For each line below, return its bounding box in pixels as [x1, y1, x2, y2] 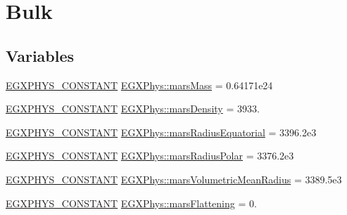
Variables [6, 44, 75, 66]
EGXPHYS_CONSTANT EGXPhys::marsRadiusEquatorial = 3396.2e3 [6, 124, 317, 139]
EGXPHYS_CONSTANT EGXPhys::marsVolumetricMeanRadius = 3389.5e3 [6, 171, 342, 186]
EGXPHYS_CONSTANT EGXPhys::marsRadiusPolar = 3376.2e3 [6, 148, 294, 163]
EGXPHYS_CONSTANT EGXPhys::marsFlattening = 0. [6, 195, 257, 210]
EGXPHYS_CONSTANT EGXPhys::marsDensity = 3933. [6, 101, 260, 116]
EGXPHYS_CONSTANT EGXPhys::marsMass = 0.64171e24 [6, 77, 273, 92]
